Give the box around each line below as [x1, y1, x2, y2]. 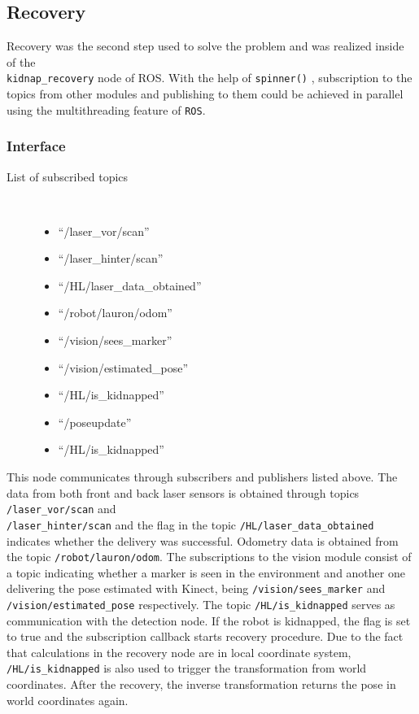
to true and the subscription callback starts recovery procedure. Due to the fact [7, 628, 404, 645]
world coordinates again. [7, 691, 129, 708]
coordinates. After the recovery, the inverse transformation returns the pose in [7, 676, 396, 693]
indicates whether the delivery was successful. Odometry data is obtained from [7, 532, 399, 549]
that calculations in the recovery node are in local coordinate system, [7, 643, 351, 660]
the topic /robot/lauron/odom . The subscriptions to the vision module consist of [7, 548, 412, 565]
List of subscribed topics [7, 168, 129, 185]
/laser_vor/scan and [7, 500, 116, 517]
